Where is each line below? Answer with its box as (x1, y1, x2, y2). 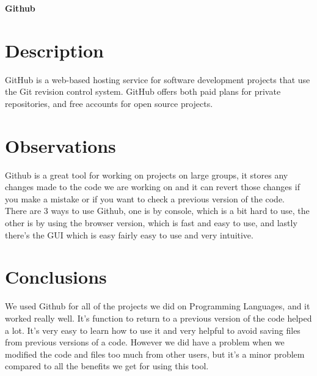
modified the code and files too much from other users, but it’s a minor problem (5, 347, 305, 360)
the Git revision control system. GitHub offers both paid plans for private (5, 85, 281, 98)
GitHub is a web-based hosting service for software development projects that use (5, 73, 310, 86)
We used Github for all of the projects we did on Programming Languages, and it (5, 300, 310, 312)
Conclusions (5, 264, 107, 289)
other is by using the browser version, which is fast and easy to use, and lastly (5, 216, 297, 229)
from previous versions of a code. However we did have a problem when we (5, 336, 285, 348)
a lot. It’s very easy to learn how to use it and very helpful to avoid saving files (5, 323, 301, 336)
